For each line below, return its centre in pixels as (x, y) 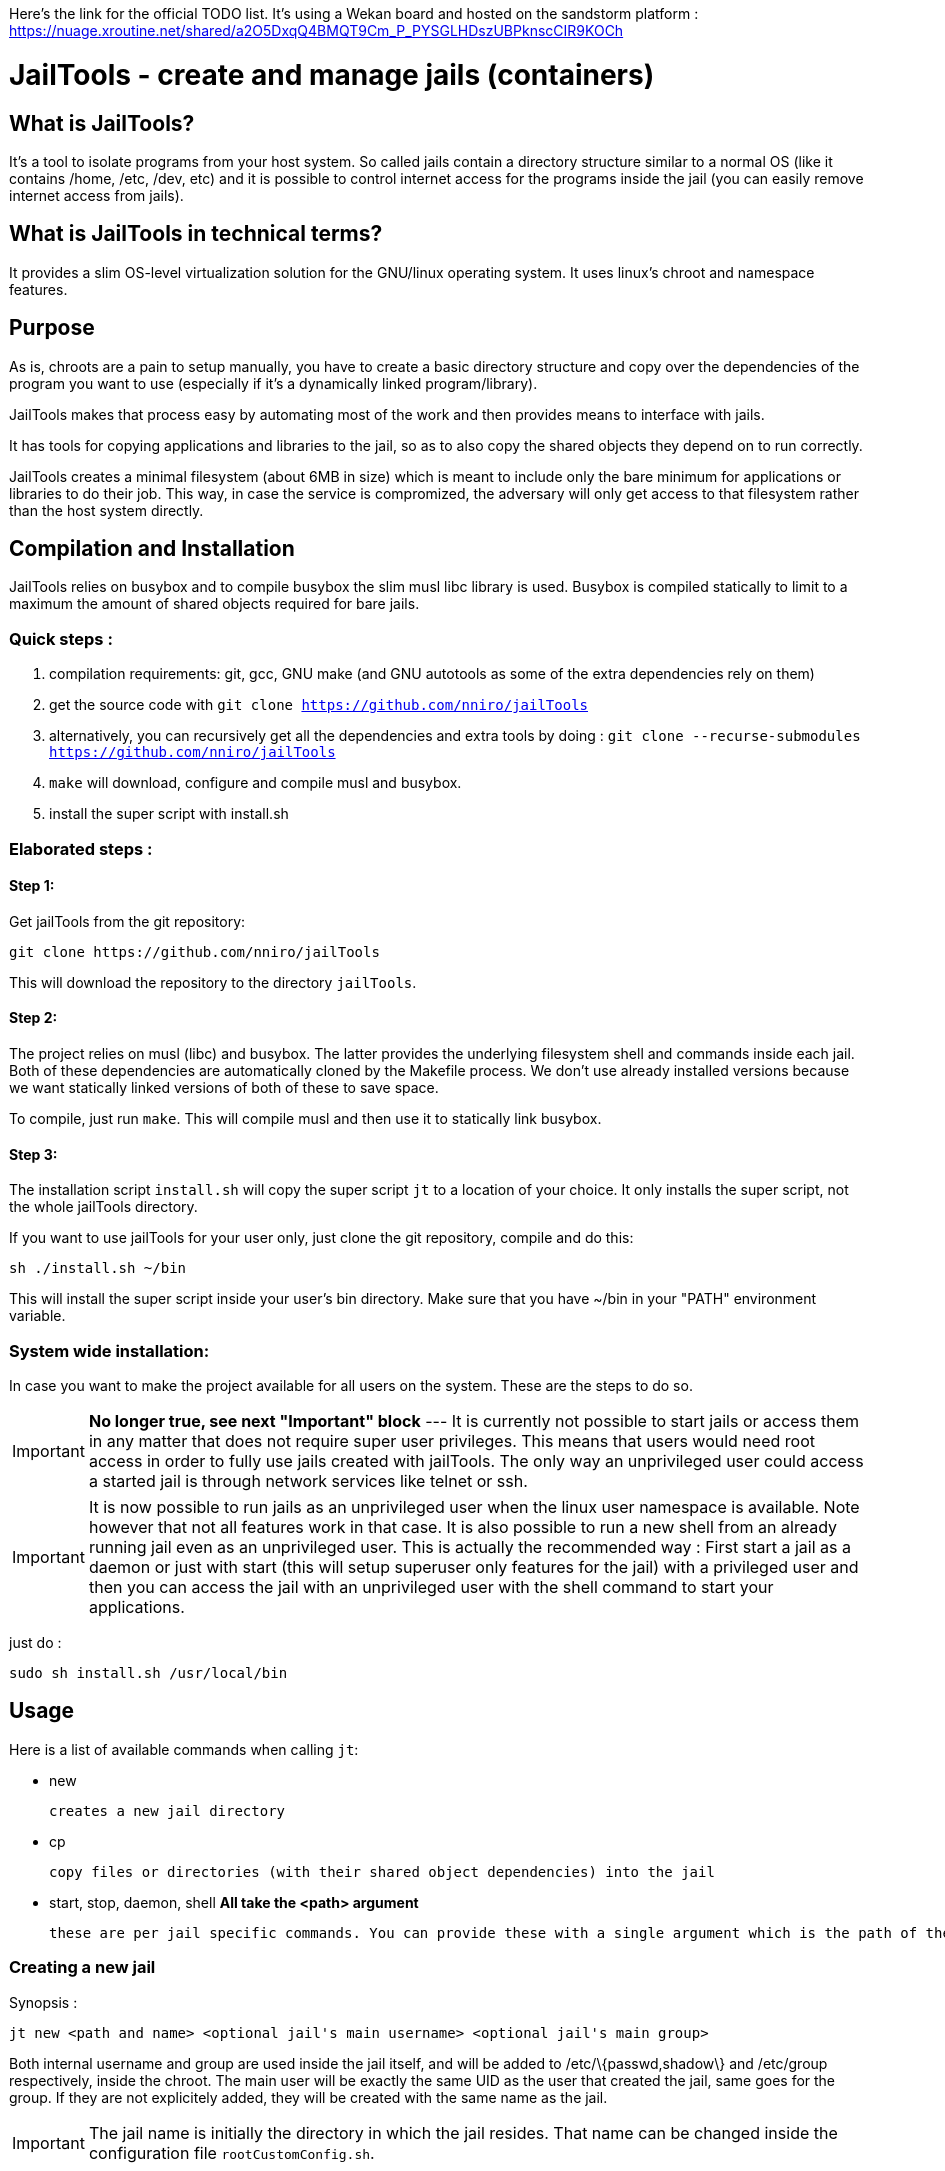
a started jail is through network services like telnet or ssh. (308, 1480)
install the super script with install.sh (169, 814)
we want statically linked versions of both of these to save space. (224, 1088)
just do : (35, 1642)
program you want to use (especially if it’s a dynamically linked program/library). (273, 383)
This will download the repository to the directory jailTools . (213, 982)
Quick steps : (61, 638)
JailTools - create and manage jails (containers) (332, 74)
